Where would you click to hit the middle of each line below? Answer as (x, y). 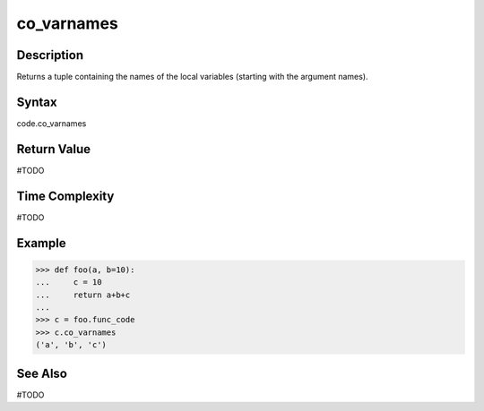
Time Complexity (65, 196)
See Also (42, 373)
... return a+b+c (83, 295)
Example (41, 243)
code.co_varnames (52, 123)
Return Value (54, 149)
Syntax (37, 102)
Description (50, 55)
